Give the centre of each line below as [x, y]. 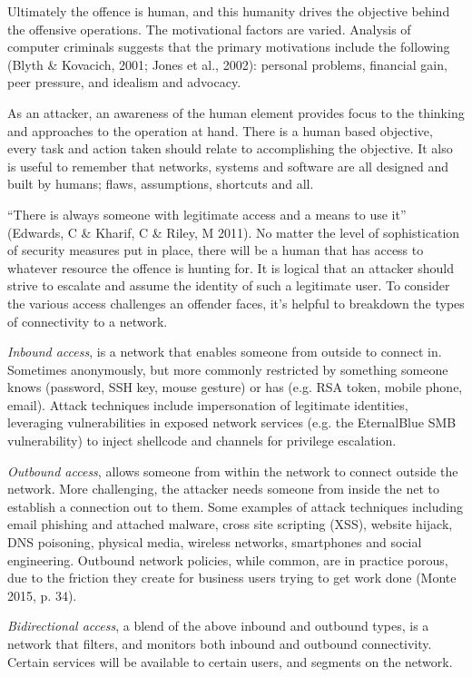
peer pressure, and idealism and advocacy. [124, 82]
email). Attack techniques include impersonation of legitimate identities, [208, 404]
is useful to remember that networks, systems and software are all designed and [228, 166]
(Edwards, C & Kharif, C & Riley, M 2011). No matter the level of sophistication [234, 232]
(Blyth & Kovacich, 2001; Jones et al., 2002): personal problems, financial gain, [227, 64]
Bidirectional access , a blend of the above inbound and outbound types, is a [218, 626]
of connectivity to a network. [88, 321]
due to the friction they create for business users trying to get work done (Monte [232, 578]
